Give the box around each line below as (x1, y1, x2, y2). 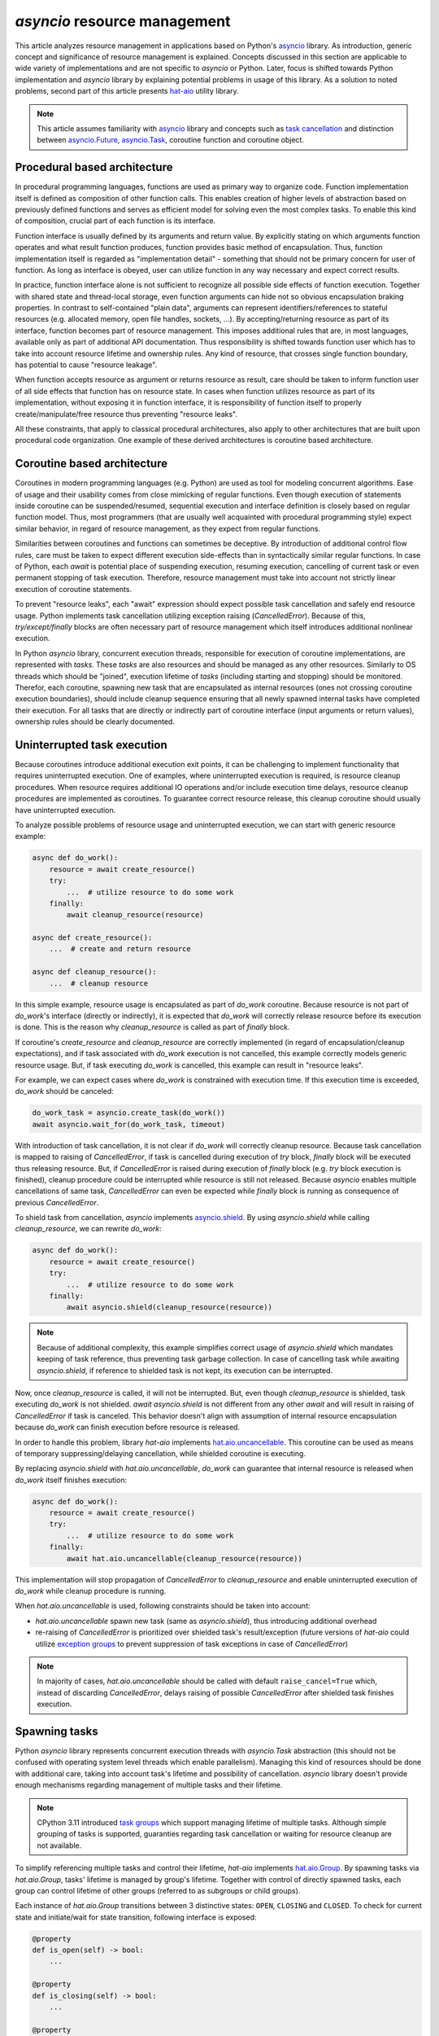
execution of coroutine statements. (15, 584, 133, 594)
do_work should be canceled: (15, 1086, 114, 1096)
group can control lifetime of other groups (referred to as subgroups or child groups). (15, 1885, 301, 1895)
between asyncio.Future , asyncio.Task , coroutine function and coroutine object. (37, 135, 305, 145)
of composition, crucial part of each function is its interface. (15, 216, 216, 226)
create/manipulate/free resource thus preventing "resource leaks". (15, 409, 237, 419)
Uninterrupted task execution (15, 738, 168, 752)
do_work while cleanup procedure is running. (15, 1586, 167, 1595)
